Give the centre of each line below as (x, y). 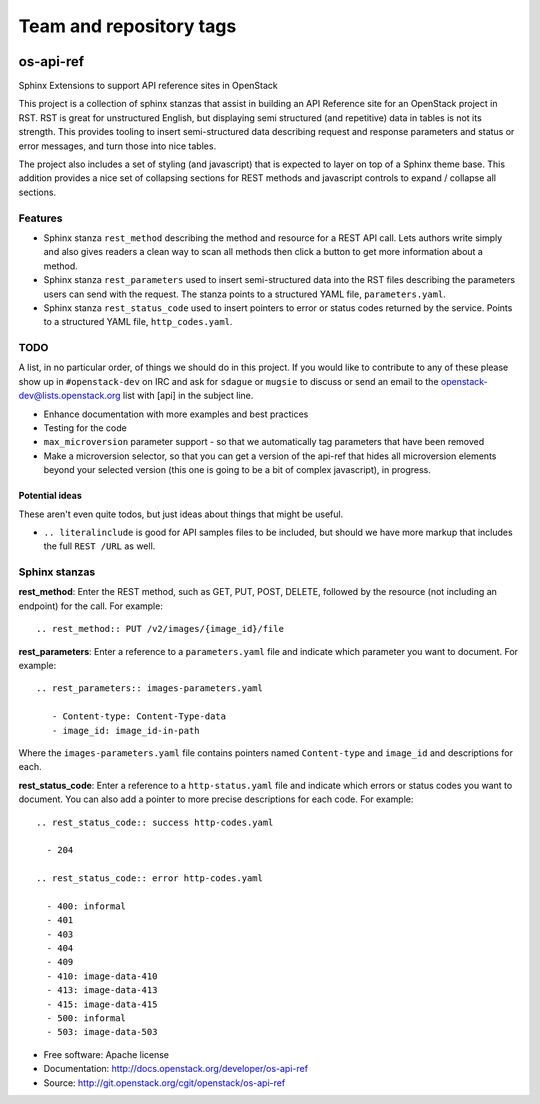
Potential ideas (50, 496)
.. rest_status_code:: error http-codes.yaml (150, 878)
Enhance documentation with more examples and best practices (176, 414)
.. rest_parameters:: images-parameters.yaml (150, 688)
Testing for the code (85, 427)
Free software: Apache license (106, 1054)
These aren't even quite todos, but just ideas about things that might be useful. (181, 514)
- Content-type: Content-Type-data (139, 716)
